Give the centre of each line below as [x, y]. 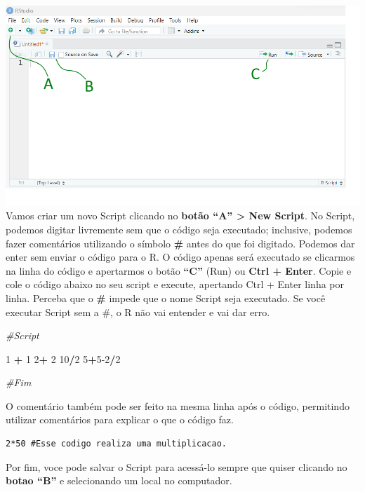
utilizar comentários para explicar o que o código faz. [120, 419]
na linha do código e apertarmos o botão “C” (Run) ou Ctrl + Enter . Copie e [179, 270]
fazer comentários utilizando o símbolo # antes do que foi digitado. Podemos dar [180, 243]
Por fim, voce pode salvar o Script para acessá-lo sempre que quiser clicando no [177, 466]
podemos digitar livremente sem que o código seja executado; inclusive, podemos [179, 229]
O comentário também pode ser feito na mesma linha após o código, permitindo [178, 405]
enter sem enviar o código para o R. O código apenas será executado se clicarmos [180, 257]
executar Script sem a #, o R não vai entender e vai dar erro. [138, 312]
